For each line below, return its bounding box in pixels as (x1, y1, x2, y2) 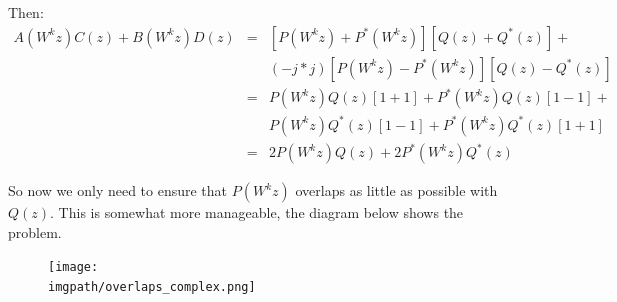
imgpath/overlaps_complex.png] (48, 280, 256, 295)
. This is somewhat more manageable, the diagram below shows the (50, 202, 464, 223)
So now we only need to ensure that (8, 180, 228, 201)
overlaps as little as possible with (295, 180, 498, 201)
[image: (48, 260, 99, 275)
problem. (8, 221, 62, 242)
